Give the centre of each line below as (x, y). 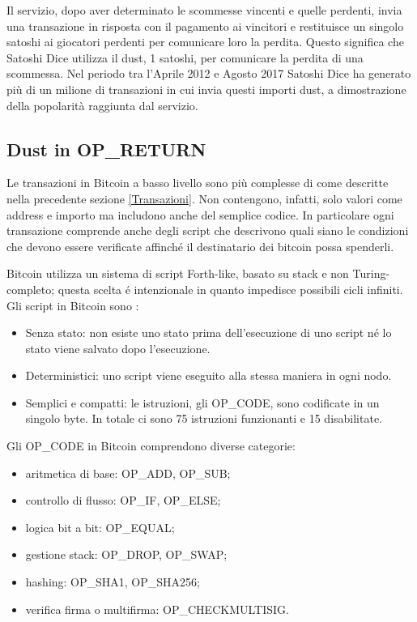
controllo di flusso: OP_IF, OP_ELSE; (123, 500)
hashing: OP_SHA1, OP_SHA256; (113, 582)
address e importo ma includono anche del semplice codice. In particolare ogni (200, 214)
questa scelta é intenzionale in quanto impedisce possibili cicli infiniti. (230, 289)
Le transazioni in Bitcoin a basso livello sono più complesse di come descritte (198, 183)
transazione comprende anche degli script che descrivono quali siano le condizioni (208, 230)
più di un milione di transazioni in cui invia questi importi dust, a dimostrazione (206, 89)
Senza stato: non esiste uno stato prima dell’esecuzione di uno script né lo (208, 332)
